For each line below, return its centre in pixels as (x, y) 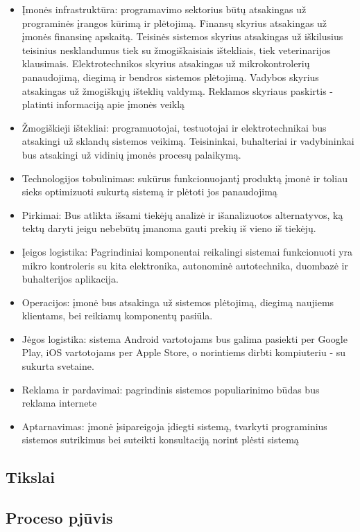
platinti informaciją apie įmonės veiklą (103, 104)
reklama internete (59, 403)
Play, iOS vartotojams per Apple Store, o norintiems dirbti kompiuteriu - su (184, 352)
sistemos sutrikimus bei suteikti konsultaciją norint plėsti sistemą (160, 440)
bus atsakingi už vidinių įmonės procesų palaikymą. (131, 154)
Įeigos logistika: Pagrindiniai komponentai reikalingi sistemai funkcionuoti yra (187, 251)
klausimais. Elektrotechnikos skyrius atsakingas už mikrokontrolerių (166, 63)
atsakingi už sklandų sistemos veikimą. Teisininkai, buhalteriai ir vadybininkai (188, 141)
